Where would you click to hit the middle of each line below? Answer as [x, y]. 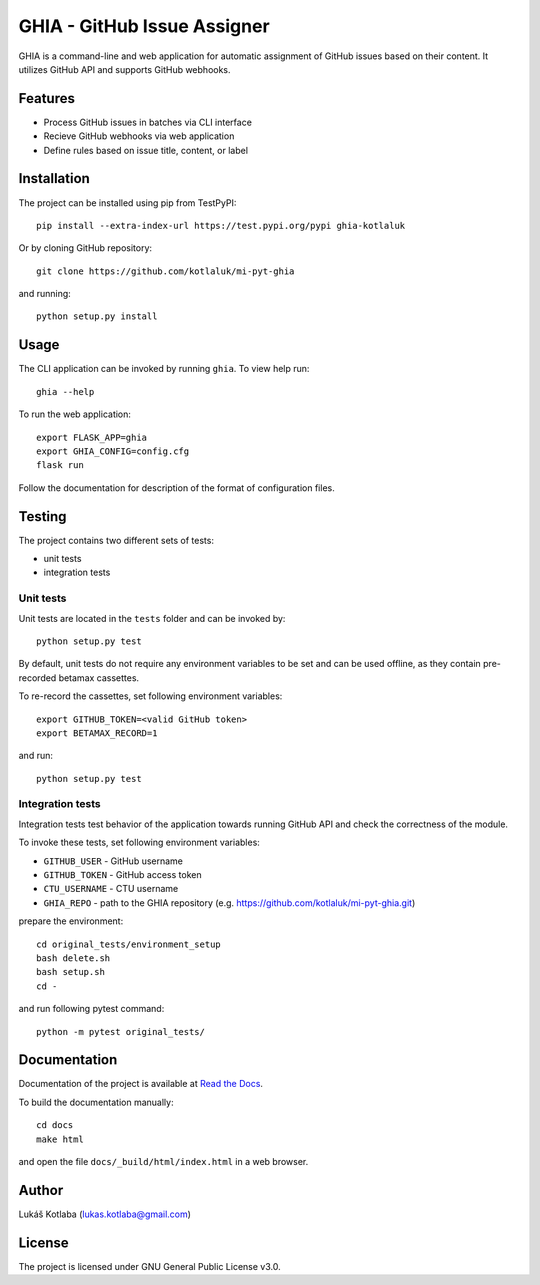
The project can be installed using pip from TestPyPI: [127, 202]
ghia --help [65, 391]
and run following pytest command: [91, 1009]
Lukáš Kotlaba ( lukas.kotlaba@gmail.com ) [105, 1214]
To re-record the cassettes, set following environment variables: [150, 696]
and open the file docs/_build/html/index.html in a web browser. [163, 1161]
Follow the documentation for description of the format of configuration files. [176, 487]
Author [41, 1190]
